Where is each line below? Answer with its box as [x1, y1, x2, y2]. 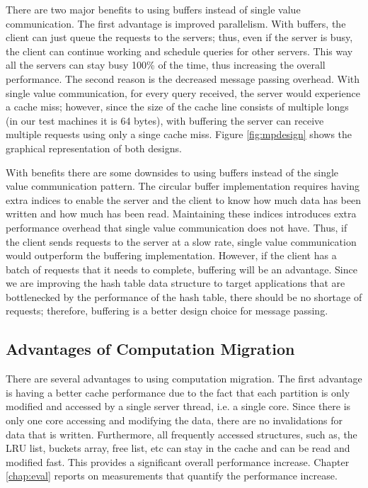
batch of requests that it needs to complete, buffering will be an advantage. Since [6, 261, 357, 276]
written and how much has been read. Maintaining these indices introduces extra [6, 206, 357, 221]
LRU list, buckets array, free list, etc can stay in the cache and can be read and [6, 441, 350, 455]
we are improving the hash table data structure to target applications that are [6, 276, 345, 290]
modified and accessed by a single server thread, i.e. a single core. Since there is [6, 399, 351, 414]
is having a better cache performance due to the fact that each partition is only [6, 385, 350, 399]
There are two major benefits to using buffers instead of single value [6, 2, 301, 16]
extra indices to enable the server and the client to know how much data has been [6, 192, 361, 207]
